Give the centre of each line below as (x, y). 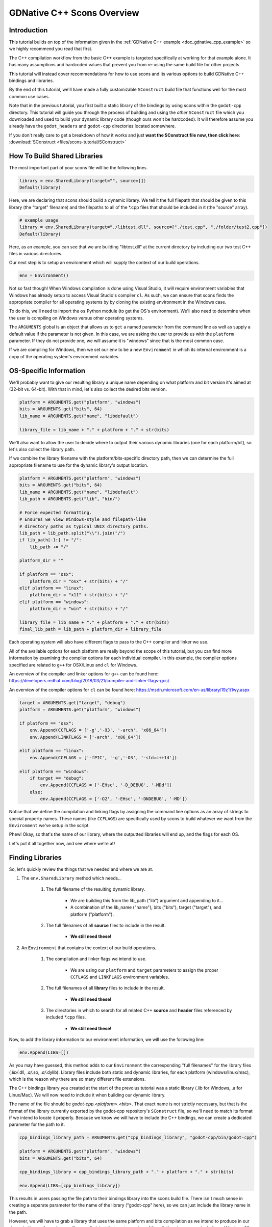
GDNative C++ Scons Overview (74, 13)
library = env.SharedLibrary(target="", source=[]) (83, 181)
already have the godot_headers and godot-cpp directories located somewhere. (92, 126)
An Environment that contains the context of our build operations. (89, 948)
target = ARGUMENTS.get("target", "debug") (73, 703)
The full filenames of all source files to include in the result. (106, 925)
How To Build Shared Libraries (56, 156)
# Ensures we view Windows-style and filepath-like (83, 520)
